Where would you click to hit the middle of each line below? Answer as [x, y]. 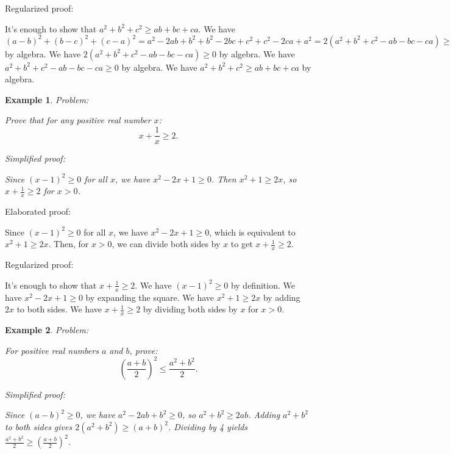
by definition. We [263, 285]
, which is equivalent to [252, 232]
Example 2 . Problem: [47, 330]
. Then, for [69, 244]
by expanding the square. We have [150, 297]
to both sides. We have [59, 309]
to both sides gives [39, 426]
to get [242, 244]
